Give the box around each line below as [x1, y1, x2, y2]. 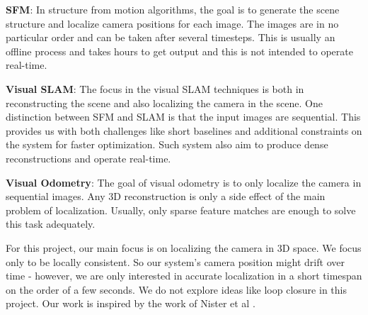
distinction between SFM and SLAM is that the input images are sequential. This [6, 109, 361, 124]
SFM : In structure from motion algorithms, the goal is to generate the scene [6, 2, 340, 16]
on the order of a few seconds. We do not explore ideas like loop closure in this [6, 282, 347, 297]
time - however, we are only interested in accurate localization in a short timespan [6, 268, 362, 283]
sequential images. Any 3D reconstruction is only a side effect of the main [6, 189, 326, 204]
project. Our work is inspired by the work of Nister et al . [6, 296, 255, 311]
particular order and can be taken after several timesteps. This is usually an [6, 30, 335, 45]
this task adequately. [6, 216, 96, 231]
